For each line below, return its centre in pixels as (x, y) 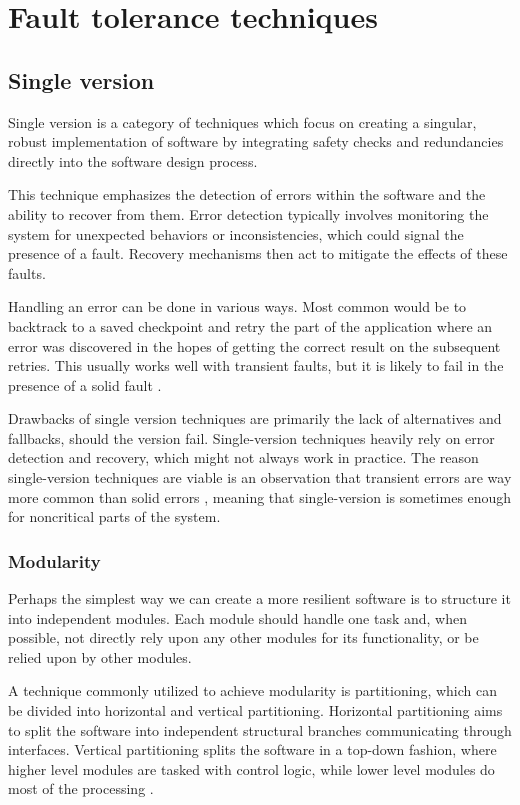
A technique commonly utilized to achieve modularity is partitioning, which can (253, 690)
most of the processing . (81, 788)
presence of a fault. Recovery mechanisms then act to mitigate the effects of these (258, 253)
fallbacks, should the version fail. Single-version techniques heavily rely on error (251, 437)
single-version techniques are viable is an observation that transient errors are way (260, 477)
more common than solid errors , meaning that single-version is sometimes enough (260, 496)
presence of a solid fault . (85, 384)
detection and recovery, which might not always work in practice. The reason (243, 457)
